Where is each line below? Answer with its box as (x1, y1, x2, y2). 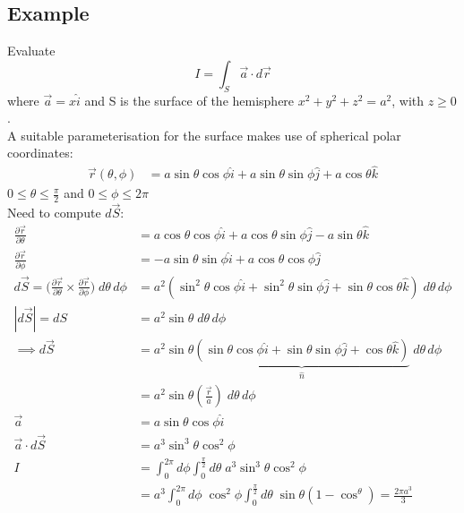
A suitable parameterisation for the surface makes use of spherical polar (7, 125, 401, 144)
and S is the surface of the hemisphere (84, 90, 295, 109)
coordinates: (7, 143, 73, 162)
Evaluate (7, 41, 56, 60)
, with (391, 90, 425, 109)
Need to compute (7, 203, 101, 222)
